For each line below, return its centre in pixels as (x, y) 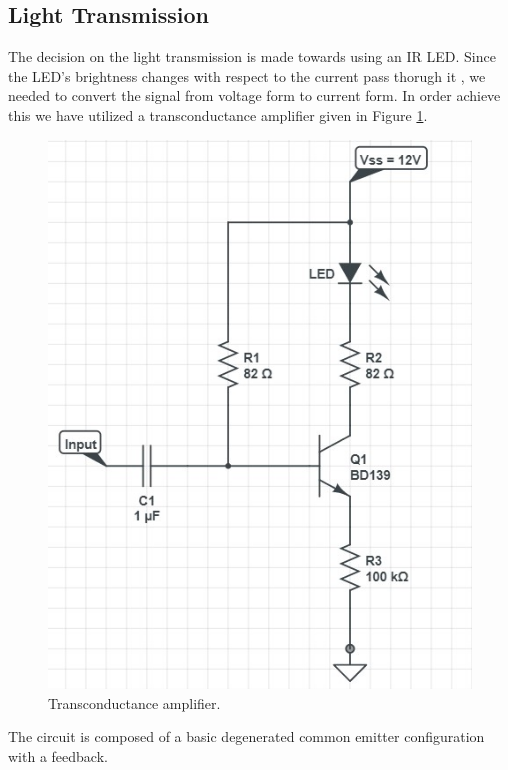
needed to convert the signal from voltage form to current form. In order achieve (254, 95)
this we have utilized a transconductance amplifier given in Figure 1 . (218, 114)
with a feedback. (58, 755)
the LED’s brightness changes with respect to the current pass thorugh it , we (247, 75)
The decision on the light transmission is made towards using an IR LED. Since (252, 56)
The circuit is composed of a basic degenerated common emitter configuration (246, 736)
